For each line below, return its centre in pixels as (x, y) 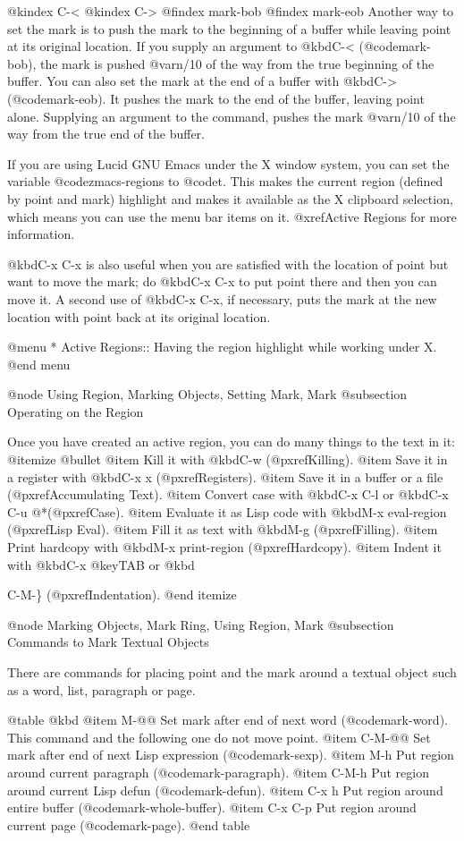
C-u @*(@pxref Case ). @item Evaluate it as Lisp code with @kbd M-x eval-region (227, 511)
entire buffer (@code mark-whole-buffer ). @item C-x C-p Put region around (212, 807)
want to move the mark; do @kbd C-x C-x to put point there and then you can (222, 281)
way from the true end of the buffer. (106, 134)
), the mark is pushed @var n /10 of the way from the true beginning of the (231, 63)
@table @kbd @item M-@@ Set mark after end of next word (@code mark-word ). (228, 720)
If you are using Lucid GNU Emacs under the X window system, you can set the (228, 163)
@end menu (39, 364)
